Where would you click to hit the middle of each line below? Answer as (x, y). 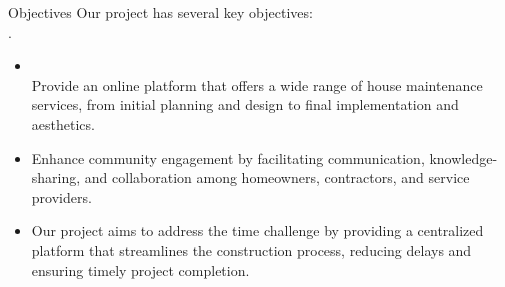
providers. (61, 196)
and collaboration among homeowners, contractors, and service (277, 177)
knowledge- (463, 157)
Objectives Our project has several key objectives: (160, 12)
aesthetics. (63, 123)
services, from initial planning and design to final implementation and (245, 104)
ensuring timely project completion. (140, 269)
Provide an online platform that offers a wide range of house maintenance (257, 84)
